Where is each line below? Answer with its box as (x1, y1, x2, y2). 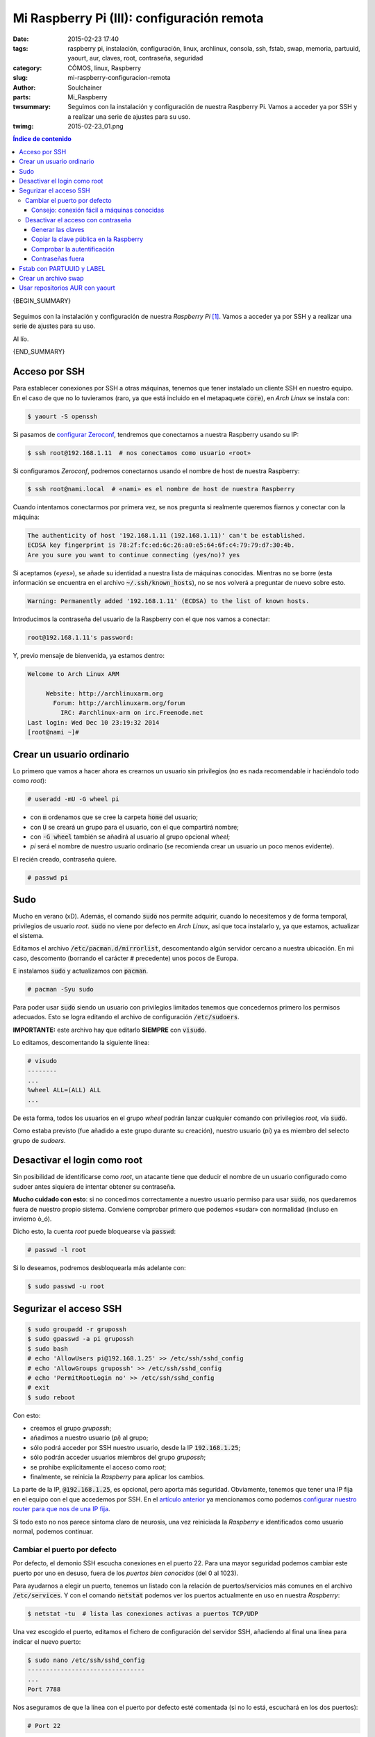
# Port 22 (27, 1722, 61, 1729)
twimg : (12, 122, 34, 131)
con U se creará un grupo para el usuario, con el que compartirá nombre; (30, 823, 240, 831)
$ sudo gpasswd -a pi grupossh (27, 1335, 135, 1343)
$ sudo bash (27, 1344, 69, 1353)
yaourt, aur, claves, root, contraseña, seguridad (67, 54, 203, 63)
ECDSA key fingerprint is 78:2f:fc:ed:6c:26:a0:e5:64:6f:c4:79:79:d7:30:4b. (27, 541, 295, 549)
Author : (12, 83, 36, 92)
